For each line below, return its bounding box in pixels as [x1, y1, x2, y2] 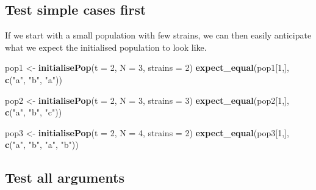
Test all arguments [5, 168, 125, 187]
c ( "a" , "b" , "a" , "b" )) [5, 138, 79, 151]
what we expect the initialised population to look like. [5, 40, 207, 53]
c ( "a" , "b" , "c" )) [5, 106, 62, 119]
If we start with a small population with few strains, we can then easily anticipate [5, 29, 312, 42]
